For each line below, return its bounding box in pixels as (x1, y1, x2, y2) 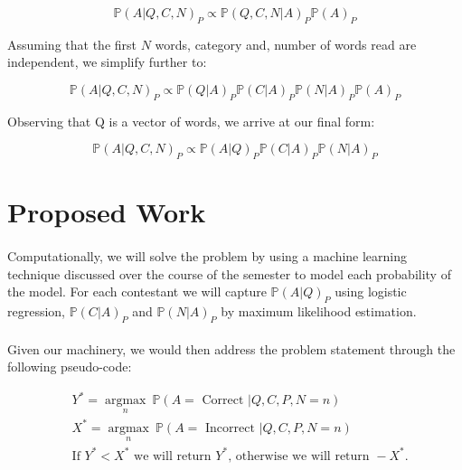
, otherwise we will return (228, 449, 370, 463)
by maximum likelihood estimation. (221, 302, 417, 321)
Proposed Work (7, 193, 206, 230)
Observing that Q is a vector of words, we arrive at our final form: (7, 111, 375, 130)
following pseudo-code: (7, 357, 132, 376)
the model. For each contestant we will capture (7, 282, 267, 301)
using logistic (335, 282, 407, 301)
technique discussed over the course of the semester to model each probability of (7, 264, 451, 283)
